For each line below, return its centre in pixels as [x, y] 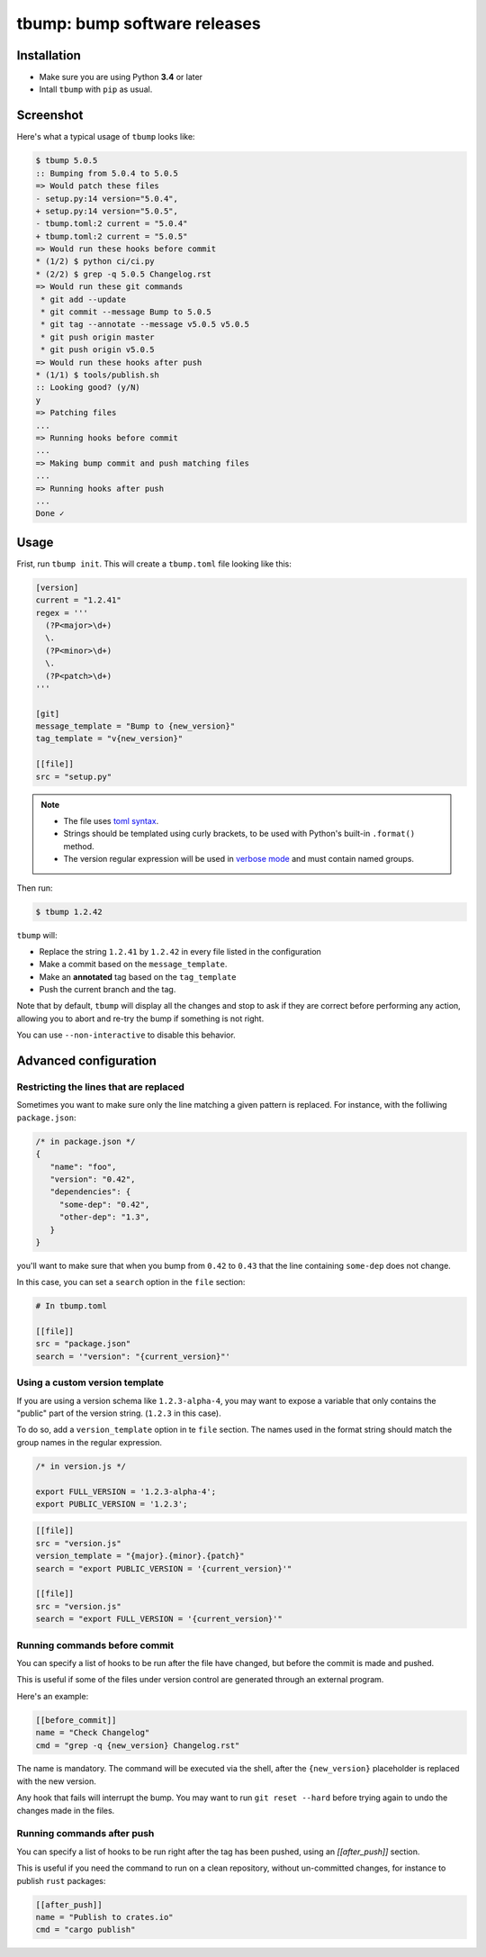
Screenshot [50, 116]
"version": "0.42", [93, 1179]
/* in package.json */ [85, 1141]
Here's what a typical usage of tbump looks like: [106, 137]
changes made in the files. [66, 1810]
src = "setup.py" [74, 776]
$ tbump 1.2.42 [69, 911]
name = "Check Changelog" [93, 1733]
